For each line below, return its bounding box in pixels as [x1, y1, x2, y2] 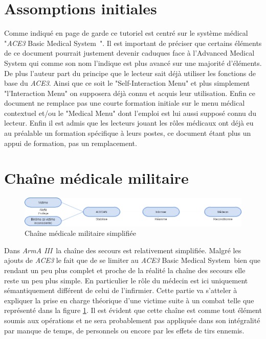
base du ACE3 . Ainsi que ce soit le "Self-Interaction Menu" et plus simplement [4, 78, 250, 88]
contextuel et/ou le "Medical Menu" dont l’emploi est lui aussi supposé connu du [4, 107, 257, 118]
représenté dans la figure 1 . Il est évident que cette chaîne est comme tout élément [4, 305, 262, 316]
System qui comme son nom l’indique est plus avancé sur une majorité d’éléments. [4, 57, 262, 68]
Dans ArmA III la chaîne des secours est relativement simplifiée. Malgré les [4, 245, 241, 255]
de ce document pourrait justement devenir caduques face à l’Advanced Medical [4, 47, 255, 58]
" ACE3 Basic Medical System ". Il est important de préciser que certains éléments [4, 37, 262, 48]
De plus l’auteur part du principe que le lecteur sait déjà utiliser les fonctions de [4, 67, 256, 78]
